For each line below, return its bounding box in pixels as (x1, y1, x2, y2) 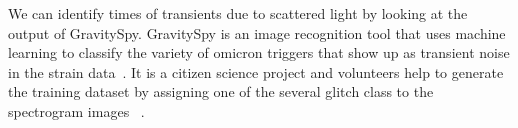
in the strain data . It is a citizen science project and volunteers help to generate (8, 61, 504, 82)
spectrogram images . (8, 100, 145, 121)
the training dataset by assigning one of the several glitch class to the (8, 81, 434, 102)
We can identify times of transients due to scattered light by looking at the (8, 3, 468, 23)
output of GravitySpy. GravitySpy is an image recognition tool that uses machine (8, 22, 506, 43)
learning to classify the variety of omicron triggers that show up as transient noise (8, 42, 510, 63)
